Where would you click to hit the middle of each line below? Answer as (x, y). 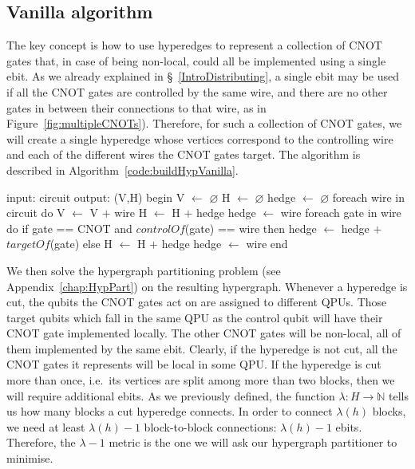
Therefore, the (41, 442)
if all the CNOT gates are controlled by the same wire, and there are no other (197, 91)
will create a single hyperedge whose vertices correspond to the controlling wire (200, 138)
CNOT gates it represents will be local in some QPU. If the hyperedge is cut (194, 364)
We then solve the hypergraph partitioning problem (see (144, 270)
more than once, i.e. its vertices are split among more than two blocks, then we (201, 380)
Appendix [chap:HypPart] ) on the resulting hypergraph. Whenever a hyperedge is (207, 286)
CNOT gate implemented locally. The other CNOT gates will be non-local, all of (204, 333)
